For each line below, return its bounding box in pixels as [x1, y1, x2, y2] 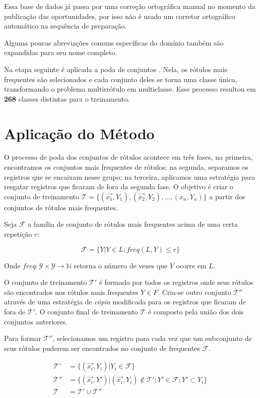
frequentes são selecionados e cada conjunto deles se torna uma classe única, [4, 74, 237, 84]
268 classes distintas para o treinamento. [4, 93, 130, 104]
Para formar [4, 333, 42, 343]
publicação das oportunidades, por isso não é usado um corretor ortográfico [4, 11, 235, 21]
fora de [4, 306, 26, 316]
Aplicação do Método [4, 123, 155, 143]
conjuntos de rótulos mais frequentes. [4, 202, 118, 212]
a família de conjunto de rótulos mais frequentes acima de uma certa [28, 219, 238, 229]
